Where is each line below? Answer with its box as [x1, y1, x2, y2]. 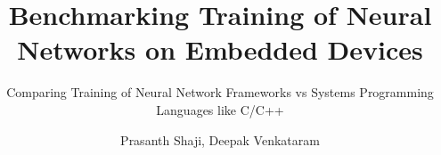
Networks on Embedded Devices [17, 31, 423, 68]
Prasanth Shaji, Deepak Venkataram [120, 130, 320, 149]
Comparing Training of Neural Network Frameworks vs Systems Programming [6, 83, 434, 102]
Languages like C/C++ [156, 100, 284, 118]
